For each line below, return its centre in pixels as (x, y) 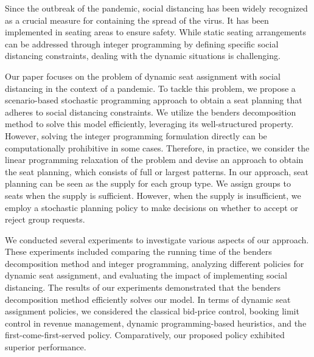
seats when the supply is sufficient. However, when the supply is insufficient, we (153, 195)
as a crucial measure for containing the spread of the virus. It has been (137, 20)
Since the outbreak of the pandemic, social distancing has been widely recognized (156, 8)
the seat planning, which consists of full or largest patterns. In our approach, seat (157, 171)
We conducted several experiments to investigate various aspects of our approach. (157, 239)
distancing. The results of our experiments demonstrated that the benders (143, 287)
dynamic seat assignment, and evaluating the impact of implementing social (146, 275)
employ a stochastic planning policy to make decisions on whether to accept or (152, 207)
